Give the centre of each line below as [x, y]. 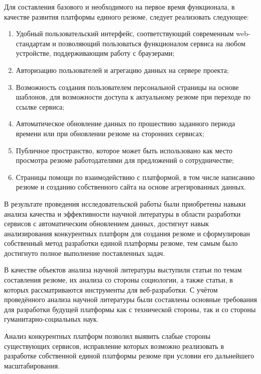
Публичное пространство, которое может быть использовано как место [124, 150]
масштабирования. [32, 365]
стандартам [33, 43]
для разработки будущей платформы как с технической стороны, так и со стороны [130, 309]
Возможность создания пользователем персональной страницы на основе [127, 87]
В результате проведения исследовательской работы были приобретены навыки [125, 203]
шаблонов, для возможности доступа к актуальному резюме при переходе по [133, 97]
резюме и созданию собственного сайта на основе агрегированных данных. [131, 187]
